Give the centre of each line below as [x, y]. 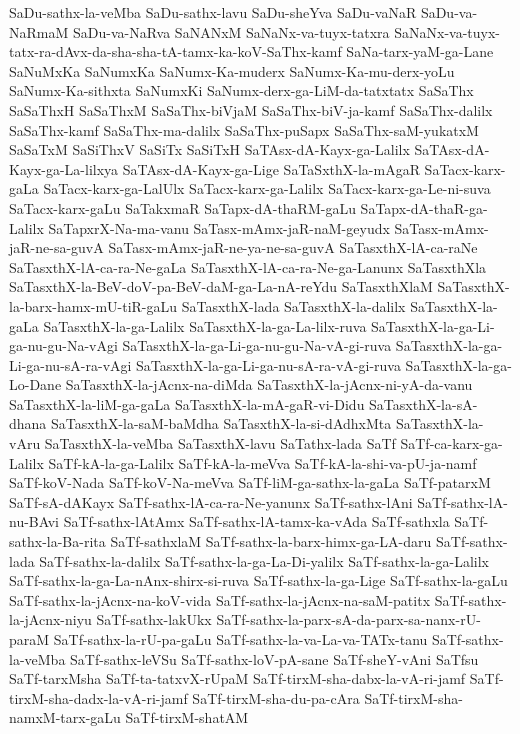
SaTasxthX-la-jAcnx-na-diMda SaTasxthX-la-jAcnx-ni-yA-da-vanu [269, 384]
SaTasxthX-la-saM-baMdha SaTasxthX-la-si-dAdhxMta [221, 423]
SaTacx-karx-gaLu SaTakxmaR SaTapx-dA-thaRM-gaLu [182, 207]
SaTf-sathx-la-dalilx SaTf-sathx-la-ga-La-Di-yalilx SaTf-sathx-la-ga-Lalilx [264, 560]
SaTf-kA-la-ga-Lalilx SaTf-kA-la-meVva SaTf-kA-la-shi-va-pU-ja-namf [262, 462]
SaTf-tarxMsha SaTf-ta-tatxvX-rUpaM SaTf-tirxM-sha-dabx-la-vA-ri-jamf [237, 678]
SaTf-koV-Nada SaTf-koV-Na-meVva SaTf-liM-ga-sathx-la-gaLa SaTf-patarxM [250, 482]
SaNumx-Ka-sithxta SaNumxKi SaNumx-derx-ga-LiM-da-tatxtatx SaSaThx [241, 90]
